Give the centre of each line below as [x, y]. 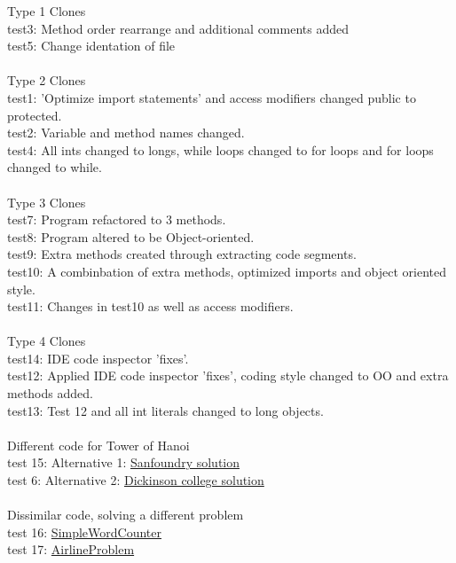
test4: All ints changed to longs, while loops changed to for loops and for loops [220, 149]
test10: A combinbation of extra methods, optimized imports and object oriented [227, 271]
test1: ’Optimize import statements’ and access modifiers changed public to [212, 97]
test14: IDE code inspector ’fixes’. [98, 358]
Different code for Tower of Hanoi [98, 445]
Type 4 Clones [47, 341]
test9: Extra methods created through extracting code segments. [182, 254]
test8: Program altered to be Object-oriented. [131, 236]
